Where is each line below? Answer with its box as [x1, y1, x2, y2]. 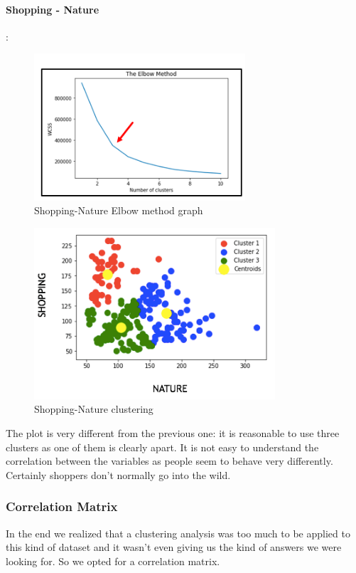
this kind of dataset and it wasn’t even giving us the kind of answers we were [6, 540, 342, 554]
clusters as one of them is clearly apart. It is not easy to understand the [6, 439, 319, 454]
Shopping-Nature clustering [34, 401, 153, 416]
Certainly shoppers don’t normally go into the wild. [6, 467, 231, 482]
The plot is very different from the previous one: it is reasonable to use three [6, 426, 340, 441]
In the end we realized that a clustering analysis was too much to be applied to [6, 525, 350, 540]
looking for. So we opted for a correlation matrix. [6, 553, 220, 568]
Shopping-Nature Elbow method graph [34, 203, 203, 218]
